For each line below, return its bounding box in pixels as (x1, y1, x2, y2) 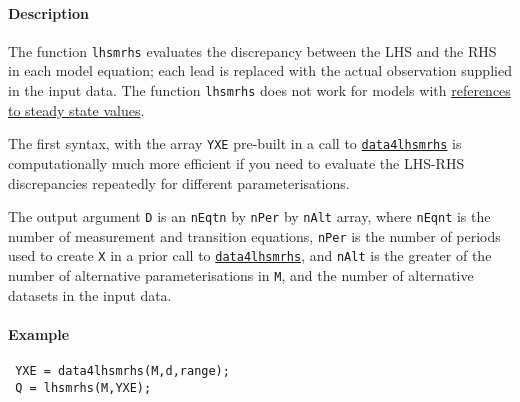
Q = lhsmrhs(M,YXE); (15, 380, 152, 395)
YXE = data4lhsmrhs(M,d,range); (15, 364, 230, 379)
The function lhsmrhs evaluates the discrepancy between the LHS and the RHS (8, 40, 497, 61)
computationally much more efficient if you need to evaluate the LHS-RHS (8, 152, 465, 173)
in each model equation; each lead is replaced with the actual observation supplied (8, 60, 512, 81)
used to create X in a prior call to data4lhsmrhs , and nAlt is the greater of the (8, 245, 492, 266)
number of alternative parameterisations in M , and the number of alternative (8, 265, 474, 286)
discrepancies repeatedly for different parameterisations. (8, 172, 350, 193)
